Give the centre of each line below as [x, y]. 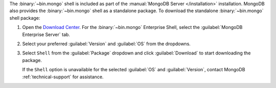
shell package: [25, 18]
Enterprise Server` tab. [46, 34]
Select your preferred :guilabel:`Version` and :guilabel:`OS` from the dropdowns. [107, 44]
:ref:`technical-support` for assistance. [63, 77]
